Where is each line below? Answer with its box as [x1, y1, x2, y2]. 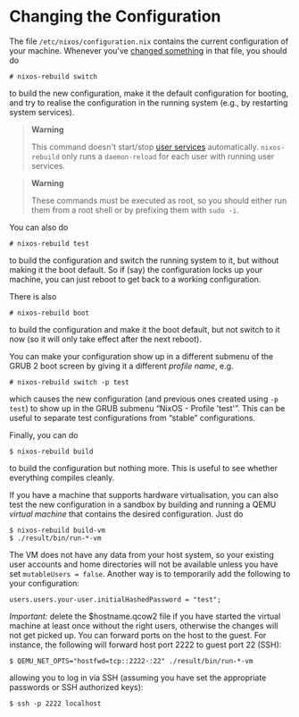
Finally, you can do [9, 429, 79, 440]
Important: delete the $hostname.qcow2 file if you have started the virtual [9, 611, 281, 621]
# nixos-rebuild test [9, 239, 90, 248]
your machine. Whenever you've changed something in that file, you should [9, 45, 287, 55]
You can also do [9, 222, 69, 232]
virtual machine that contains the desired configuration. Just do [9, 508, 244, 519]
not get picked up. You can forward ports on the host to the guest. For [9, 629, 267, 640]
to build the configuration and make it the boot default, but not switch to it [9, 324, 280, 334]
